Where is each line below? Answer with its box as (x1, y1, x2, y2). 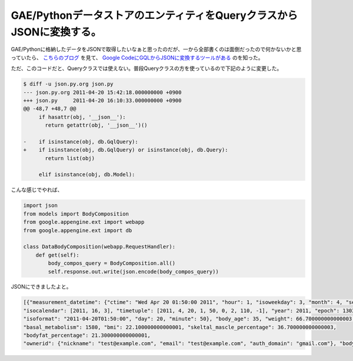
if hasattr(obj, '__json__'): (38, 114, 126, 120)
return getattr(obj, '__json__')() (45, 122, 148, 129)
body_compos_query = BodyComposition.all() (48, 260, 176, 267)
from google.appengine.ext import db (23, 227, 132, 234)
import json (23, 202, 58, 209)
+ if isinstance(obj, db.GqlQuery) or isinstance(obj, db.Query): (23, 147, 228, 153)
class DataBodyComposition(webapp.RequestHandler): (23, 243, 176, 250)
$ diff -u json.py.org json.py (23, 81, 114, 88)
